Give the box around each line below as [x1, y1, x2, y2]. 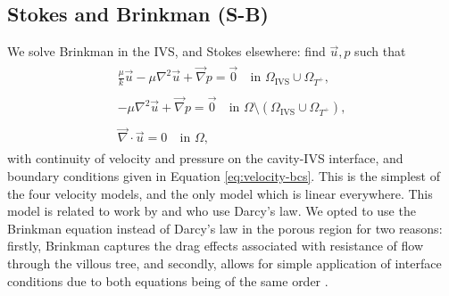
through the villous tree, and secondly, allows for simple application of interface [7, 254, 442, 273]
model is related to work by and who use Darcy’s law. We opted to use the [7, 201, 416, 220]
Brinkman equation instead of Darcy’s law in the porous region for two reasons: [7, 218, 443, 237]
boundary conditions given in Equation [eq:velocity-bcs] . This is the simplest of [7, 167, 440, 185]
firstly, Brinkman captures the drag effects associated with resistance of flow [7, 236, 424, 255]
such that [354, 42, 406, 61]
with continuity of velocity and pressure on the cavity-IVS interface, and [7, 149, 403, 168]
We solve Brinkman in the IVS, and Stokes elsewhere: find [7, 42, 326, 61]
